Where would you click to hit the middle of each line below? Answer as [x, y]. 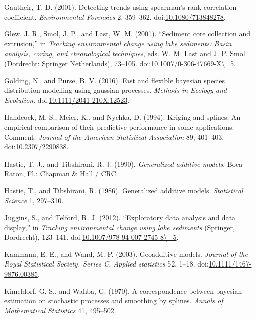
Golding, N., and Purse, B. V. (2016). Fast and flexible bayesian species [115, 80]
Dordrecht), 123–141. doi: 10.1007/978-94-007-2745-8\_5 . [91, 237]
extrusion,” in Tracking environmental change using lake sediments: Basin [118, 43]
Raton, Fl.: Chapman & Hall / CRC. [61, 173]
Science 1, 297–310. [34, 200]
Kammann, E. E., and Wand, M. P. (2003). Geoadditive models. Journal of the [126, 254]
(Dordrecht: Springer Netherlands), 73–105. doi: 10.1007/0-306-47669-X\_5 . [120, 63]
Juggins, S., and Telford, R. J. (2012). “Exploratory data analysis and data [120, 217]
